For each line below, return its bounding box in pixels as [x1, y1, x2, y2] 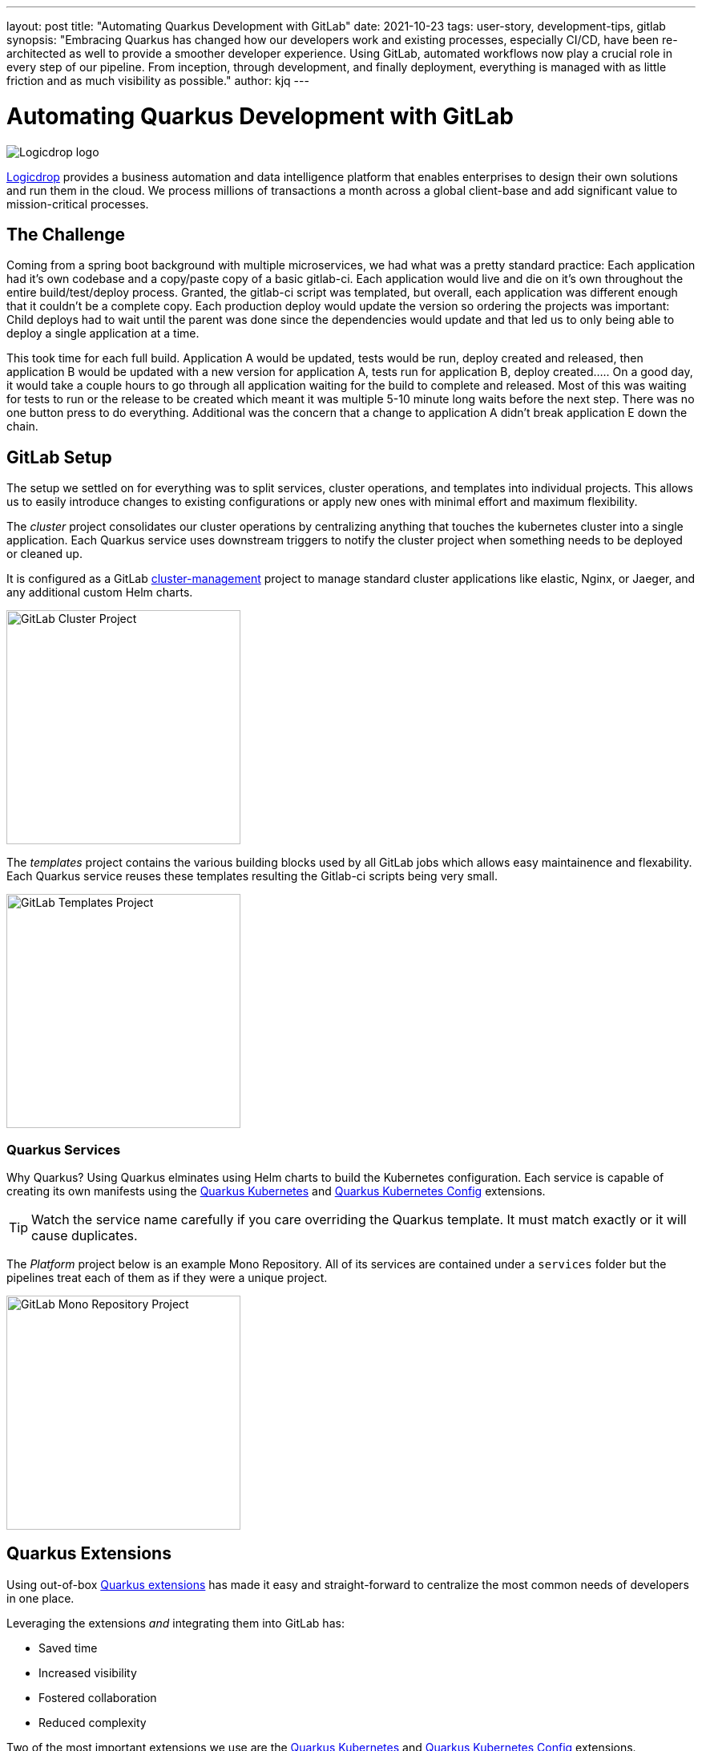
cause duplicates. [31, 1227, 138, 1243]
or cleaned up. [6, 547, 83, 561]
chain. [6, 419, 38, 434]
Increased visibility [38, 1665, 137, 1680]
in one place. [6, 1591, 75, 1605]
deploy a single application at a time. [6, 326, 200, 341]
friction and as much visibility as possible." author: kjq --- [6, 74, 309, 87]
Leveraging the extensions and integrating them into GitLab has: [6, 1616, 345, 1630]
